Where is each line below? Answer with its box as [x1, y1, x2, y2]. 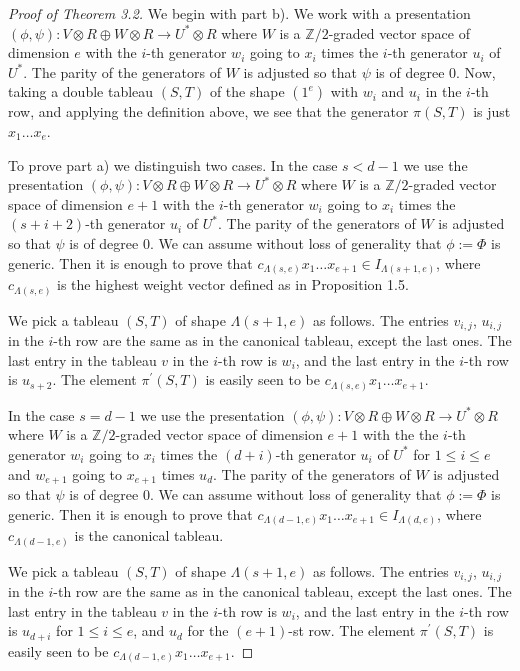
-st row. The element [288, 620, 416, 641]
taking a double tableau [8, 81, 154, 102]
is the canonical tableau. [74, 525, 224, 546]
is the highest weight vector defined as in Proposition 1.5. [57, 274, 409, 295]
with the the [362, 424, 439, 445]
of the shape [209, 81, 285, 102]
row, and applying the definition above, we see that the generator [8, 101, 409, 122]
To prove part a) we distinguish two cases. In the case [8, 154, 338, 175]
